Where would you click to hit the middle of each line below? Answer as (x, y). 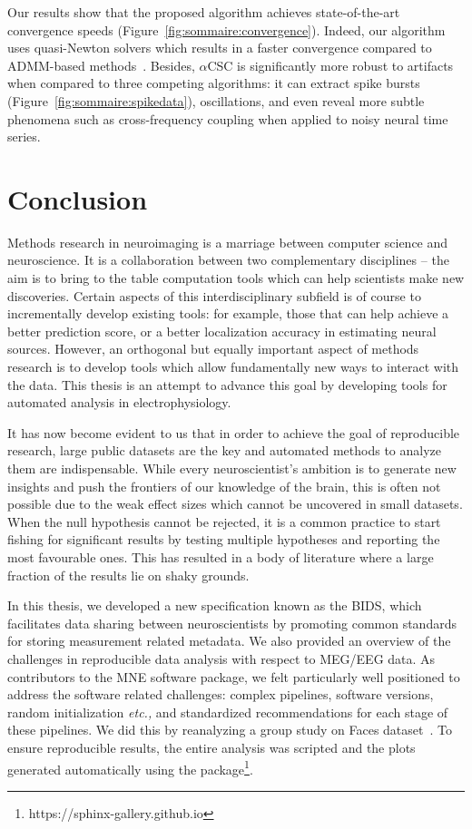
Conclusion (78, 198)
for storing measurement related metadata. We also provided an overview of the (229, 641)
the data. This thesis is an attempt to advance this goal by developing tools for (227, 384)
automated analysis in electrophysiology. (119, 402)
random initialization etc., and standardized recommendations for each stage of (228, 712)
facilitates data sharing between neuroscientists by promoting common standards (232, 623)
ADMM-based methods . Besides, (101, 65)
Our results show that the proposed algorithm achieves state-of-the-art (204, 12)
